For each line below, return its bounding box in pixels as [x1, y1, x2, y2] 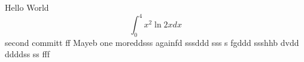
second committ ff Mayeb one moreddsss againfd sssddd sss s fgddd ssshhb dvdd [5, 36, 299, 48]
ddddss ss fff [5, 48, 50, 60]
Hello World [5, 1, 49, 13]
